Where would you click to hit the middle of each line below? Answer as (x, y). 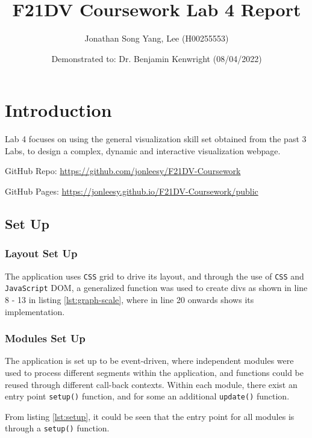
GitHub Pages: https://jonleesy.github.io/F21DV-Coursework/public (132, 191)
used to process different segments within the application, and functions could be (154, 372)
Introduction (58, 110)
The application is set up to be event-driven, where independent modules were (149, 361)
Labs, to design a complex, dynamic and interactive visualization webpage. (143, 150)
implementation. (35, 311)
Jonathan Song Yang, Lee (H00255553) (157, 38)
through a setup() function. (57, 428)
